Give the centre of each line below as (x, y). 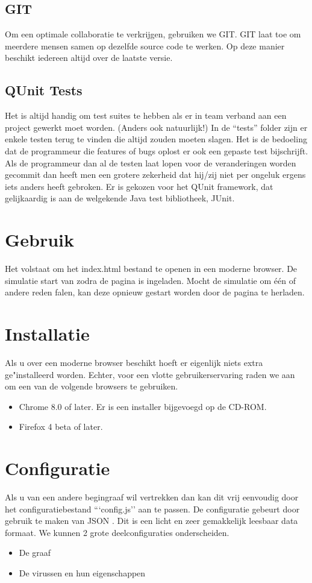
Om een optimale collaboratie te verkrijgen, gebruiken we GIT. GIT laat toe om (153, 34)
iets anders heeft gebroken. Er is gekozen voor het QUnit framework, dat (139, 186)
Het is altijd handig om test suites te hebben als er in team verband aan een (146, 115)
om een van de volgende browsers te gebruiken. (92, 386)
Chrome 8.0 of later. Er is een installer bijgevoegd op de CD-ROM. (143, 406)
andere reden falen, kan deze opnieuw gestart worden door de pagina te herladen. (155, 292)
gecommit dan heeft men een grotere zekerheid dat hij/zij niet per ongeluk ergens (155, 175)
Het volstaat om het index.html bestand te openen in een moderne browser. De (151, 269)
